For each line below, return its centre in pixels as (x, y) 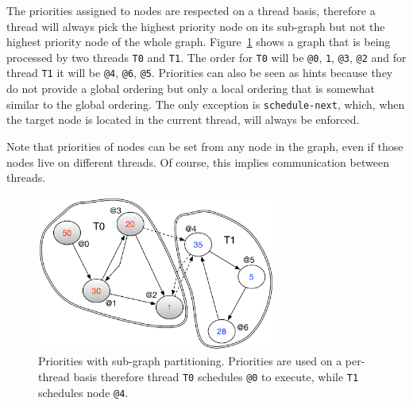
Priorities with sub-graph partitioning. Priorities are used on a (190, 361)
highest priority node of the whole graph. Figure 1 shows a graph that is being (199, 42)
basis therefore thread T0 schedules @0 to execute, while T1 (216, 376)
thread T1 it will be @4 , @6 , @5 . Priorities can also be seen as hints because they (200, 73)
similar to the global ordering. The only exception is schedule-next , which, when (206, 104)
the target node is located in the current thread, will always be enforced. (183, 120)
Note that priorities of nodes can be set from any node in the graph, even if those (205, 146)
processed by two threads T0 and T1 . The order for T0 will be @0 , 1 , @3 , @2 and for (206, 57)
